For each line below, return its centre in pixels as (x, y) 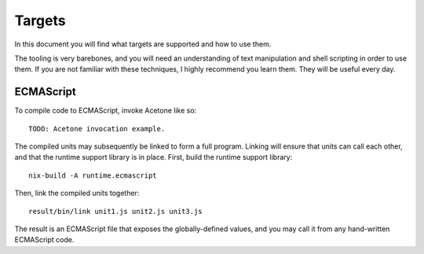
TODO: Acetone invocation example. (97, 129)
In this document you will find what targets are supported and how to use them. (143, 44)
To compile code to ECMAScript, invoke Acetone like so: (106, 111)
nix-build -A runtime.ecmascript (93, 175)
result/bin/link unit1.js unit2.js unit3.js (116, 211)
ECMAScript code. (44, 240)
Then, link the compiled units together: (77, 193)
